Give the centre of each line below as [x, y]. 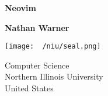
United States [29, 88]
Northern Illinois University [54, 76]
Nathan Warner [37, 27]
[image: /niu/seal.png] [53, 47]
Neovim [20, 8]
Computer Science [37, 65]
